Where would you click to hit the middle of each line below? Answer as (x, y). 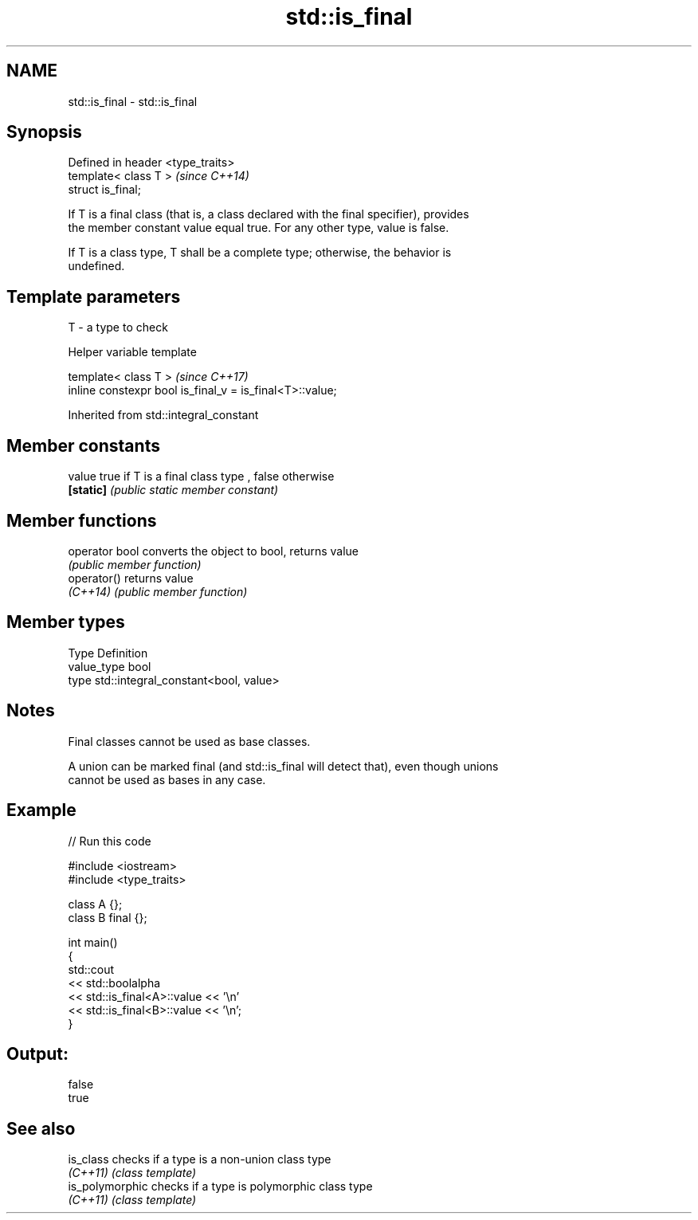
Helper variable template (132, 352)
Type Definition (108, 653)
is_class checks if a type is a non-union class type (200, 1159)
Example (41, 810)
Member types (66, 622)
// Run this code (110, 841)
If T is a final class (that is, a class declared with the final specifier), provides (269, 214)
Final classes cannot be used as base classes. (189, 741)
